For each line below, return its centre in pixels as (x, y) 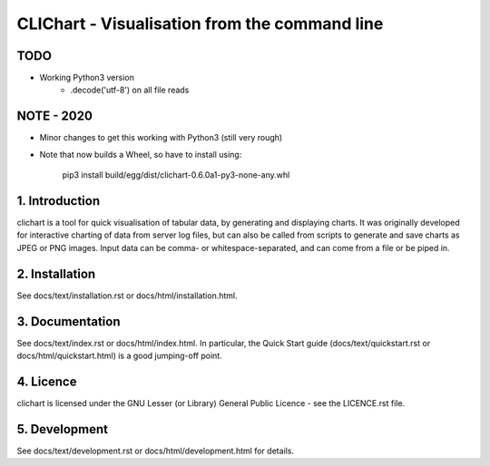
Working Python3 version (87, 78)
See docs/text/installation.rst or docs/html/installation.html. (127, 296)
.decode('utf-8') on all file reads (130, 90)
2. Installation (56, 273)
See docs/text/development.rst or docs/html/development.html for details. (156, 451)
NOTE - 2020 (54, 116)
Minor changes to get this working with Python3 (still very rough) (161, 138)
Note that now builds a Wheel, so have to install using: (141, 154)
